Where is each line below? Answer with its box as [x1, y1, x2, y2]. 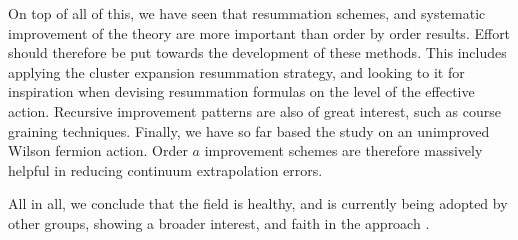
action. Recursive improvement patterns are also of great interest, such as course [8, 100, 501, 121]
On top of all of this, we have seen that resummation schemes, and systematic [8, 3, 486, 23]
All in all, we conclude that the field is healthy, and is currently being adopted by [8, 193, 508, 214]
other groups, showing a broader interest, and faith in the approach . [8, 212, 430, 233]
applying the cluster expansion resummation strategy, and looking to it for [8, 61, 465, 82]
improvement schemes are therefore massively [204, 140, 483, 161]
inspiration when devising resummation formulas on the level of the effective [8, 81, 475, 102]
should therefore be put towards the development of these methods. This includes [8, 42, 507, 63]
